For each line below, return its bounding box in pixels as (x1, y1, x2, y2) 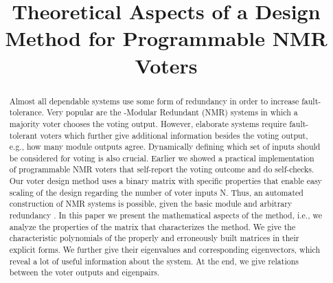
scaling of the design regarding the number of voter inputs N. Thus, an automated (9, 186, 303, 198)
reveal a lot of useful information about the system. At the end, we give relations (9, 255, 299, 267)
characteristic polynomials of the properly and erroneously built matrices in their (9, 232, 299, 244)
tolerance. (9, 106, 45, 118)
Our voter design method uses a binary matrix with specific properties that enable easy (9, 175, 322, 187)
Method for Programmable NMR (5, 24, 328, 52)
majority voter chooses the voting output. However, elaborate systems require (9, 117, 287, 129)
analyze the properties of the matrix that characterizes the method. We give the (9, 220, 296, 232)
